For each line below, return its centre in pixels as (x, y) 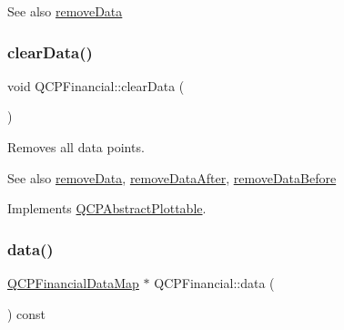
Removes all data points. (76, 147)
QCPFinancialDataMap (73, 283)
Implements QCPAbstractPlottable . (107, 208)
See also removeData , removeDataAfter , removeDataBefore (172, 177)
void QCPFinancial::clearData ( (96, 85)
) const (27, 313)
